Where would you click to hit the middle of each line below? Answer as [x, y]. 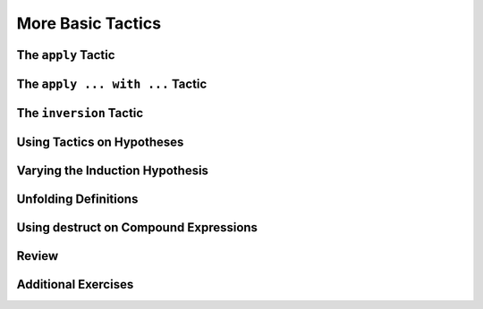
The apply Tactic [66, 55]
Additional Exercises [75, 284]
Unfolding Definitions [77, 200]
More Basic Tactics [89, 23]
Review [38, 256]
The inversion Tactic [80, 113]
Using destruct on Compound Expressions [137, 228]
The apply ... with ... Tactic [112, 84]
